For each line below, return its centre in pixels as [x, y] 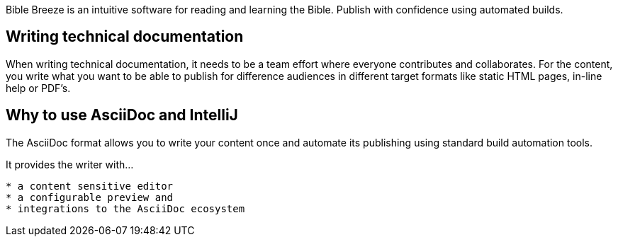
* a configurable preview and [90, 197]
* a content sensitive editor [90, 186]
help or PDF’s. [38, 88]
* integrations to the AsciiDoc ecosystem [125, 208]
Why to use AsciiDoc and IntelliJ [122, 115]
